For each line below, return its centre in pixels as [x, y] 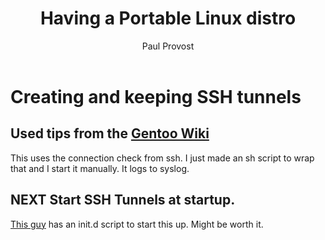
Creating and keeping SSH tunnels [156, 96]
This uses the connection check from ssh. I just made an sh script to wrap [162, 158]
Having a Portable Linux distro [168, 18]
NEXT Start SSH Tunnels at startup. [123, 200]
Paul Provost [168, 46]
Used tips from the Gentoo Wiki [110, 133]
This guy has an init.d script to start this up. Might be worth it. [137, 224]
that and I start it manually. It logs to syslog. [100, 168]
